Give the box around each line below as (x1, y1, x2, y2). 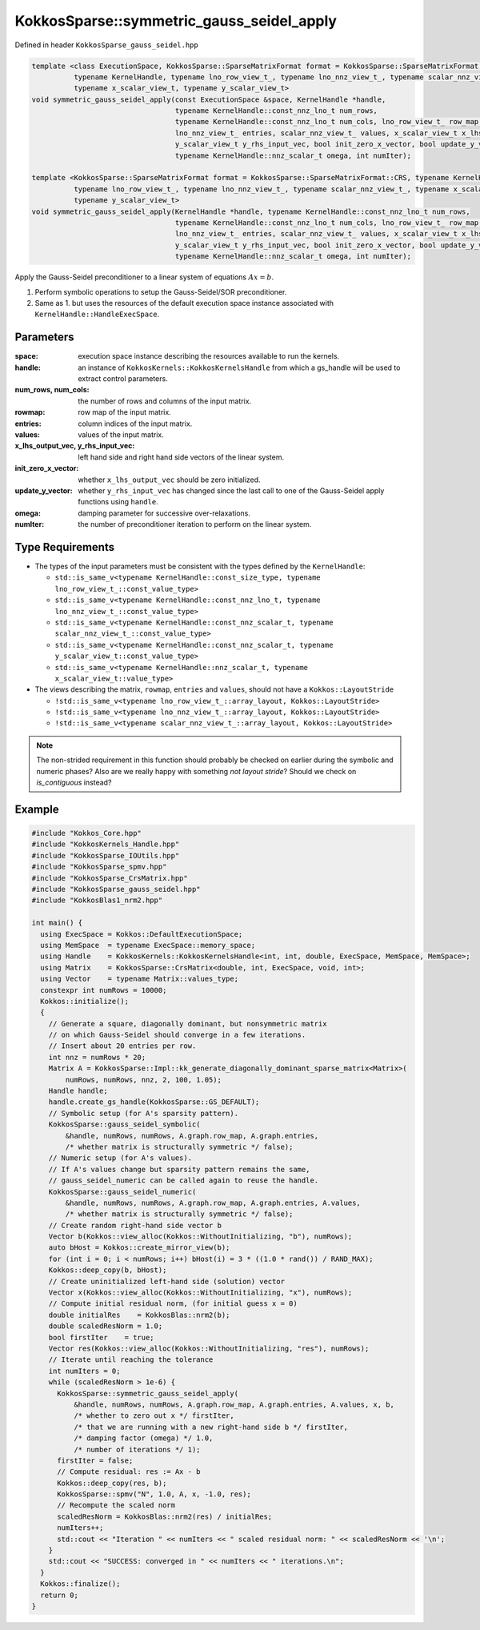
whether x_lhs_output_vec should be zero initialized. (78, 475, 261, 484)
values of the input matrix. (78, 429, 164, 440)
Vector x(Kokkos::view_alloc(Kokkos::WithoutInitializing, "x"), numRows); (48, 1288, 353, 1297)
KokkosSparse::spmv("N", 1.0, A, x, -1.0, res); (57, 1490, 251, 1499)
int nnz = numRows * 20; (48, 1053, 146, 1062)
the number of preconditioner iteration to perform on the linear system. (78, 520, 312, 529)
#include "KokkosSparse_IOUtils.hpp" (31, 851, 180, 860)
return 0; (40, 1590, 79, 1600)
